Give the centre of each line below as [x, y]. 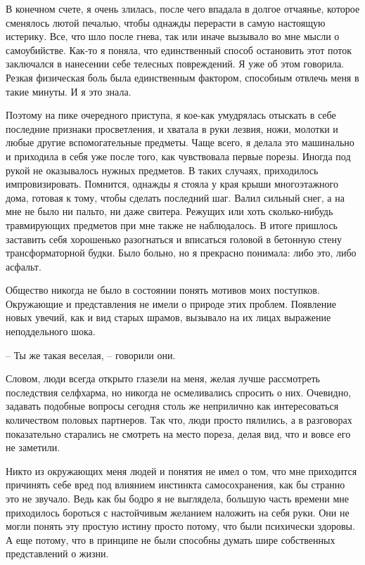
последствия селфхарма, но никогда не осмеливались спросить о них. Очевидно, [179, 392]
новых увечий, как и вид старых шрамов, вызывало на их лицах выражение [168, 317]
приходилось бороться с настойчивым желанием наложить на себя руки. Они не [178, 512]
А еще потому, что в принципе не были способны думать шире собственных [171, 539]
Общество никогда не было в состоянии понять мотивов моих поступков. [163, 290]
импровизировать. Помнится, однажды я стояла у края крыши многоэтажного [172, 184]
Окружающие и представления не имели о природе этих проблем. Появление [171, 303]
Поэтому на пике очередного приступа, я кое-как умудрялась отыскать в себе [171, 115]
